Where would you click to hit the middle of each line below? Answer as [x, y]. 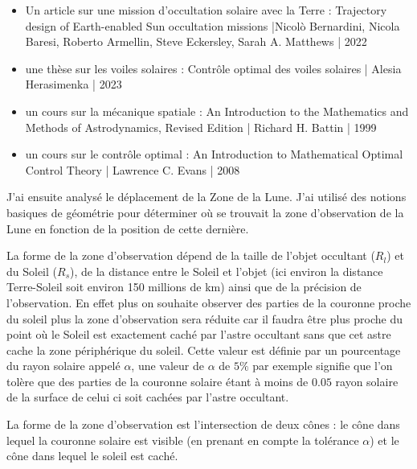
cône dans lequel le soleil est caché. [92, 456]
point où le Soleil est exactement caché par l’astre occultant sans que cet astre [199, 334]
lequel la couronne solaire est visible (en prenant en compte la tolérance [183, 440]
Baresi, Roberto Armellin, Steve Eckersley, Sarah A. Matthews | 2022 [196, 41]
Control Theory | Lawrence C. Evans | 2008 [133, 169]
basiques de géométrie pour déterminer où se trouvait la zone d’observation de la [205, 212]
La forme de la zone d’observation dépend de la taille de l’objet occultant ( [191, 255]
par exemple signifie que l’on [323, 366]
